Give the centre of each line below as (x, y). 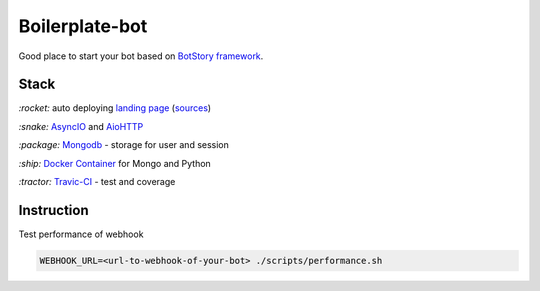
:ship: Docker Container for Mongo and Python (115, 163)
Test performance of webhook (81, 234)
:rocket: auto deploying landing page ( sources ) (115, 108)
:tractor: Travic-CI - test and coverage (97, 182)
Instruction (53, 210)
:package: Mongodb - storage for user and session (124, 145)
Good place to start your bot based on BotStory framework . (141, 56)
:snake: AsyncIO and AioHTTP (81, 126)
